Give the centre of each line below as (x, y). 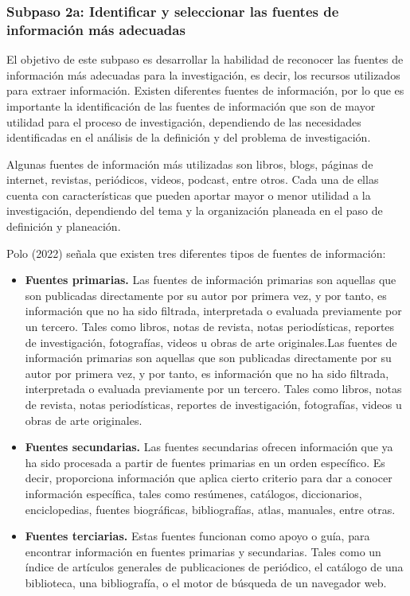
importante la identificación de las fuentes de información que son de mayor (191, 105)
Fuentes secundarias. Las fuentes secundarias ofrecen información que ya (209, 447)
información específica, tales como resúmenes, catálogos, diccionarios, (193, 493)
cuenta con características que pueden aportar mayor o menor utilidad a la (189, 195)
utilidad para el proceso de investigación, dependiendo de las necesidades (184, 121)
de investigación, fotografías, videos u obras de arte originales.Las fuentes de (211, 342)
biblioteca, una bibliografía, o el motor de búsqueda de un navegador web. (206, 582)
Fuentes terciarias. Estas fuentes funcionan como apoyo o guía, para (197, 536)
